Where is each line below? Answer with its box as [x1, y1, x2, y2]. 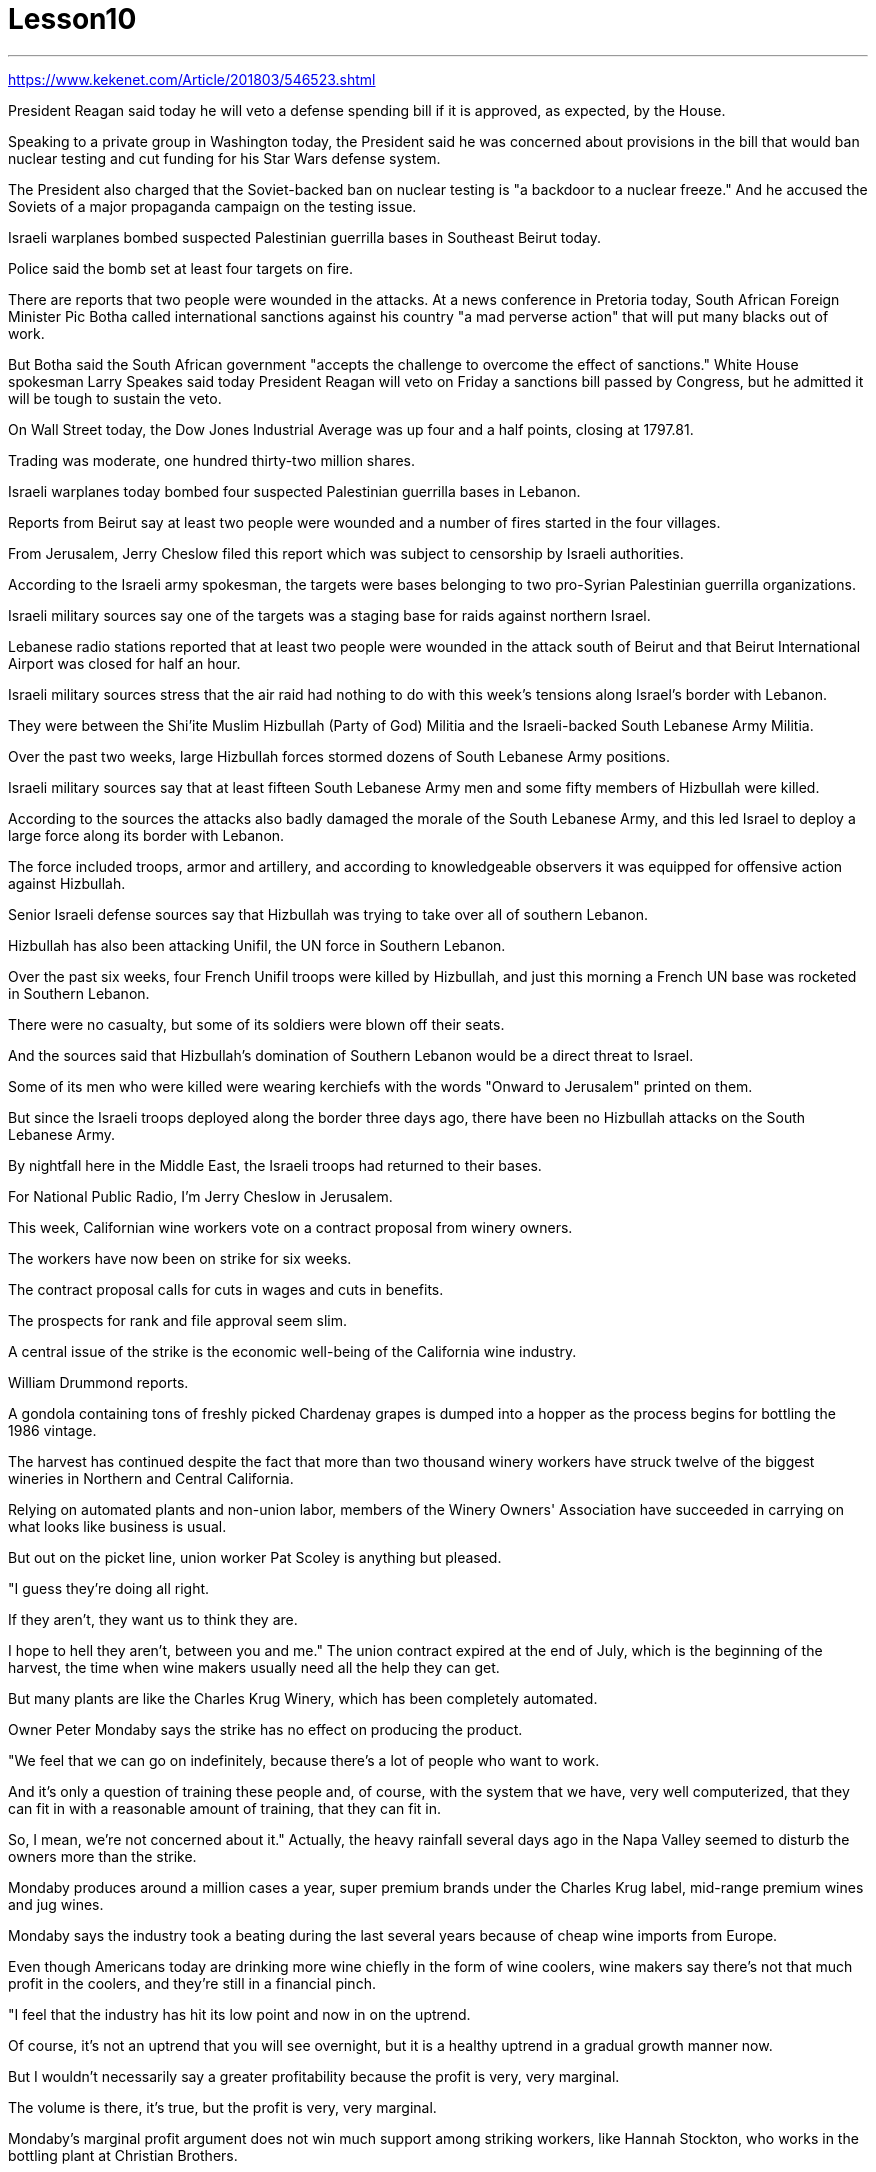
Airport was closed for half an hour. [8, 654, 241, 672]
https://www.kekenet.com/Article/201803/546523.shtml [8, 70, 376, 88]
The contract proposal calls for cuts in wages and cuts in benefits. [8, 1280, 444, 1298]
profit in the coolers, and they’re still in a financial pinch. [8, 1974, 376, 1992]
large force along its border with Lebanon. [8, 826, 285, 844]
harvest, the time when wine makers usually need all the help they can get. [8, 1658, 500, 1676]
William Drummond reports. [8, 1373, 189, 1391]
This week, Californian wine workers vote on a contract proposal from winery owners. [8, 1218, 573, 1236]
